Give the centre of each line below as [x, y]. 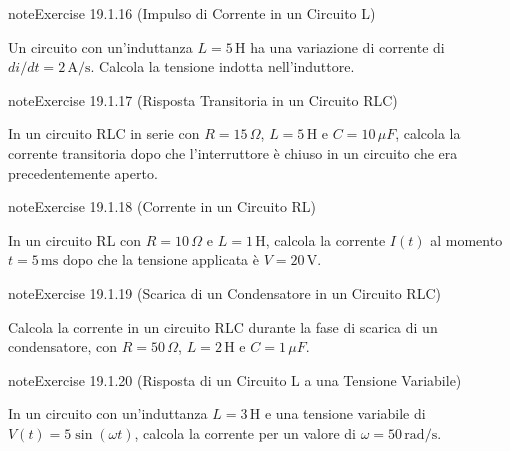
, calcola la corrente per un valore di [245, 432]
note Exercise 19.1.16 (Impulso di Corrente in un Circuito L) [192, 13]
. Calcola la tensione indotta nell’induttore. [222, 66]
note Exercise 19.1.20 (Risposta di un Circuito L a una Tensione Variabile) [235, 379]
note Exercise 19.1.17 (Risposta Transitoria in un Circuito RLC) [203, 99]
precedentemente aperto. [83, 172]
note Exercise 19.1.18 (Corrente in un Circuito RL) [162, 206]
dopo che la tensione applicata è [160, 259]
